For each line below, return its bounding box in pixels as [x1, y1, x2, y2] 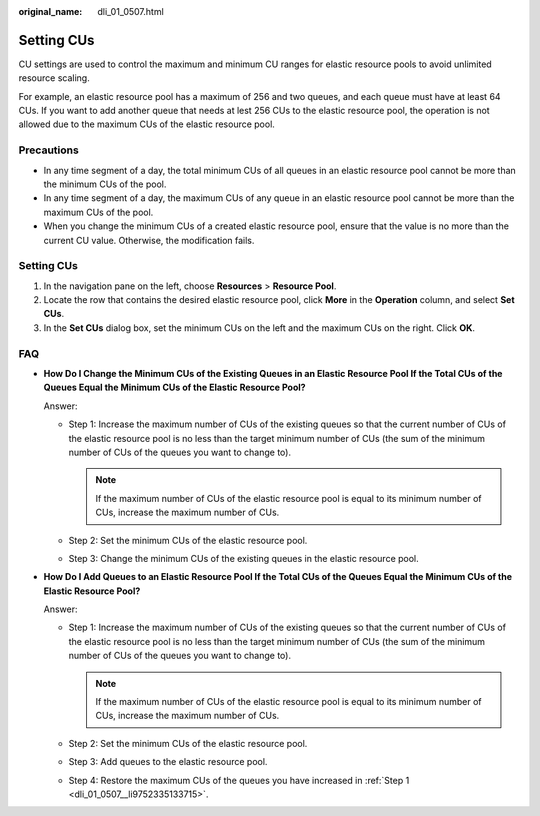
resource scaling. [18, 72, 90, 84]
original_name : [18, 6, 83, 17]
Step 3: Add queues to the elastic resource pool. [68, 756, 268, 768]
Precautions [18, 143, 79, 157]
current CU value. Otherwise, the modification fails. [43, 234, 255, 246]
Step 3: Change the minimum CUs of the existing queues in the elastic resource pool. [68, 552, 419, 564]
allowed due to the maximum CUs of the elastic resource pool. [18, 118, 275, 130]
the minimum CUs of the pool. [43, 178, 167, 190]
